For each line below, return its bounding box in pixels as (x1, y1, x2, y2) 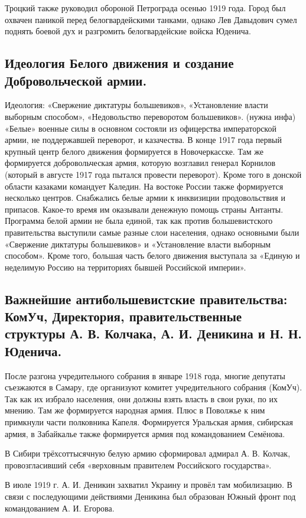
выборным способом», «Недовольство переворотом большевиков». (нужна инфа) (5, 110, 296, 122)
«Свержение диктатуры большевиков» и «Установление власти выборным (5, 237, 271, 250)
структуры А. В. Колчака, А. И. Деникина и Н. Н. (5, 324, 302, 343)
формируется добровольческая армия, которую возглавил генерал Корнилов (5, 157, 276, 169)
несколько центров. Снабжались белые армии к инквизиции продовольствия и (5, 191, 285, 204)
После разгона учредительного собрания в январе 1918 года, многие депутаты (5, 369, 285, 382)
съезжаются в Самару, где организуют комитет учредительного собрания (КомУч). (5, 381, 302, 393)
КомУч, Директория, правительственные (5, 307, 242, 325)
